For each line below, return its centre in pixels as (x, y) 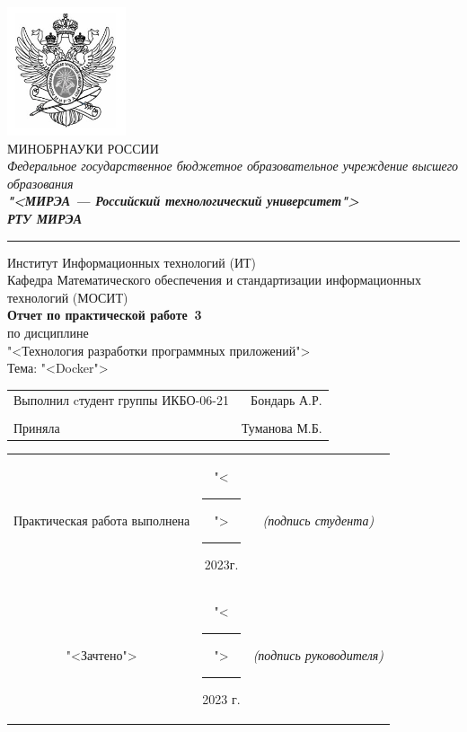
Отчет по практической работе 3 (105, 315)
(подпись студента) (318, 520)
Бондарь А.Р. (286, 400)
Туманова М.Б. (282, 427)
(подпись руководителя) (318, 655)
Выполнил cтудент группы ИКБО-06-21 (121, 400)
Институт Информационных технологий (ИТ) (132, 262)
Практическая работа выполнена (102, 520)
